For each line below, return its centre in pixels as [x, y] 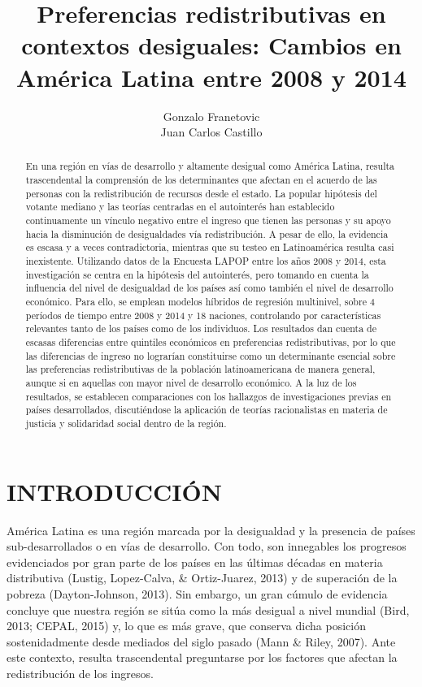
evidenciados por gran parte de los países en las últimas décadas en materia [195, 562]
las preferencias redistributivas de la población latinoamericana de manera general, [200, 369]
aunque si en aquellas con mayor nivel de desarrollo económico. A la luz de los [191, 382]
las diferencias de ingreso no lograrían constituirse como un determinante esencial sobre [211, 355]
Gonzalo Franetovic [211, 116]
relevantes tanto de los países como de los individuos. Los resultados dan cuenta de [201, 328]
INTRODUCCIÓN [114, 491]
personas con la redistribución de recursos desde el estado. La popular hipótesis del [201, 193]
